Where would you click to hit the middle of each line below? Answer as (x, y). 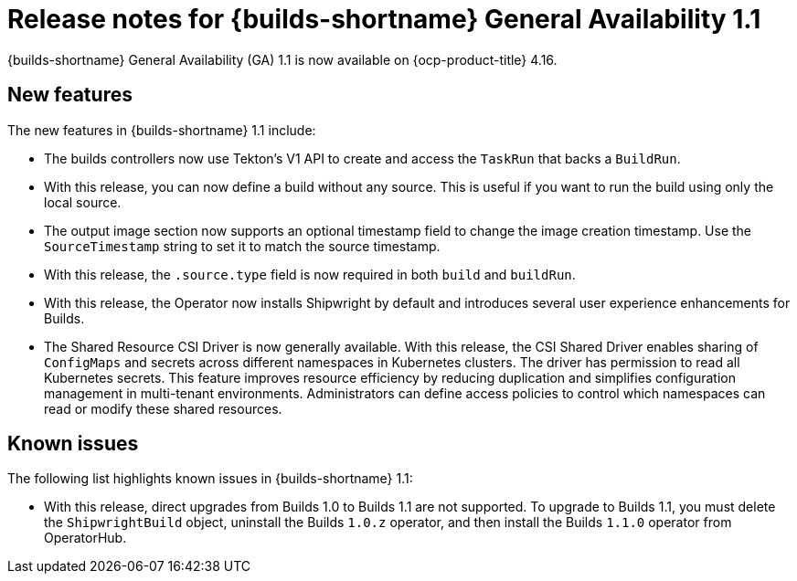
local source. (83, 202)
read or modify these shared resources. (163, 408)
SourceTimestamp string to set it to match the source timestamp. (242, 246)
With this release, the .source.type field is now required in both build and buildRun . (310, 274)
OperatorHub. (85, 538)
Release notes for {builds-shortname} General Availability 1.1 (384, 19)
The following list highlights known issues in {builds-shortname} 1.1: (210, 479)
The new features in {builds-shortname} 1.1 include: (162, 130)
